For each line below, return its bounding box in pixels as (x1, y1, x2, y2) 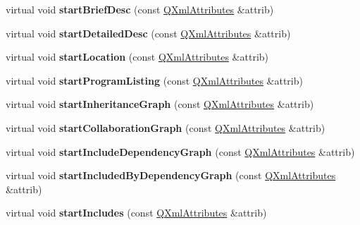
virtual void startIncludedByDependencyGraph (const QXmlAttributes (6, 168, 336, 183)
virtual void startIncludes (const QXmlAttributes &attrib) (6, 205, 267, 220)
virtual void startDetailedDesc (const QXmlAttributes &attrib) (6, 25, 291, 40)
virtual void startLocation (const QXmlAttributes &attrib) (6, 49, 269, 64)
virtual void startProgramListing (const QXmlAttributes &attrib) (6, 73, 303, 87)
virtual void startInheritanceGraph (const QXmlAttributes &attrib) (6, 97, 314, 111)
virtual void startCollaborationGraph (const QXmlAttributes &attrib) (6, 120, 325, 135)
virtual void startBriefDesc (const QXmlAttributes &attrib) (6, 2, 274, 16)
